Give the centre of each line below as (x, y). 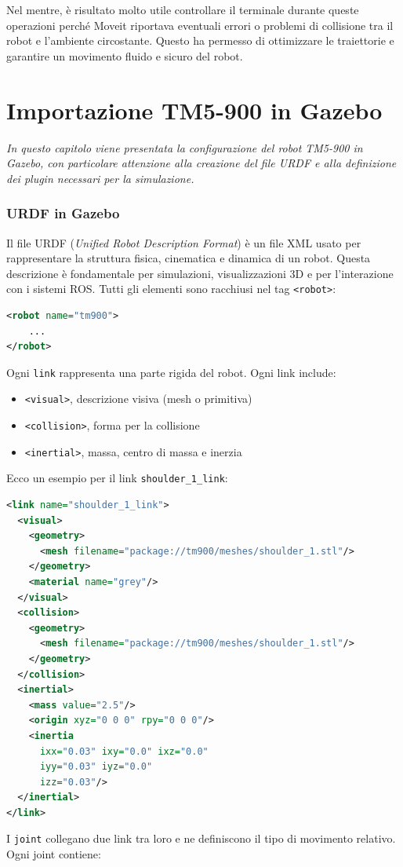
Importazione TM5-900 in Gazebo (194, 110)
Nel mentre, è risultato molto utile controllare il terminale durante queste (183, 9)
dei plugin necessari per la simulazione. (100, 178)
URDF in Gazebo (63, 213)
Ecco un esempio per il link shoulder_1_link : (117, 478)
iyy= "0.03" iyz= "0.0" (96, 767)
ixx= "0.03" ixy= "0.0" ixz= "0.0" (124, 751)
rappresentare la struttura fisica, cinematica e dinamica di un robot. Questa (189, 258)
